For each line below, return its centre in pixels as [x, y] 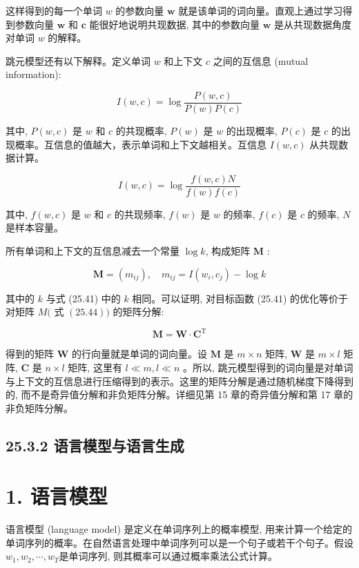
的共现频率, [140, 214]
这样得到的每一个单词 [54, 10]
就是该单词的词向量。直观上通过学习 [261, 10]
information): [33, 74]
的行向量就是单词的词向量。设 [139, 354]
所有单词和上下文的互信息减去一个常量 [93, 251]
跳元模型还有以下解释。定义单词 [78, 60]
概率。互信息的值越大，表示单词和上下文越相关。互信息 [140, 144]
